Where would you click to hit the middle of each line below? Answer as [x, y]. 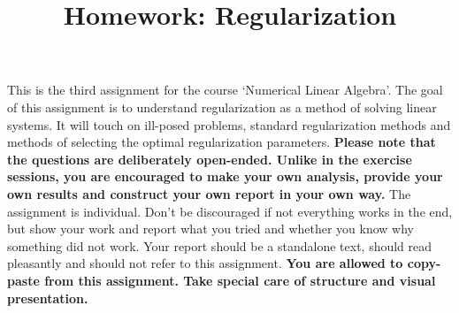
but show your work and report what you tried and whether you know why [211, 229]
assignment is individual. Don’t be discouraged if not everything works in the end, [230, 211]
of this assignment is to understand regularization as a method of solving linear [222, 107]
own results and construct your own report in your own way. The [209, 193]
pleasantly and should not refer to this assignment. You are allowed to [205, 263]
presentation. [48, 298]
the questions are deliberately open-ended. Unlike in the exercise [210, 159]
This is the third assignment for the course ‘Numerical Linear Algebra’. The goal [225, 90]
